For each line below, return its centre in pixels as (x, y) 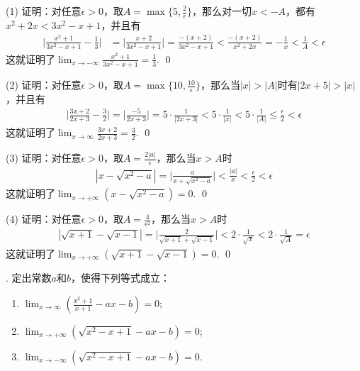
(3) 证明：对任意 (44, 158)
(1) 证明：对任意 (44, 11)
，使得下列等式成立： (120, 278)
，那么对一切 (222, 11)
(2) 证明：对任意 (44, 85)
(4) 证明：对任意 (44, 219)
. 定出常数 (29, 278)
